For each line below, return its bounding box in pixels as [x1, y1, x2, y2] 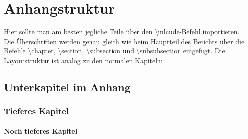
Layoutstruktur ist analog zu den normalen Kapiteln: [4, 55, 163, 65]
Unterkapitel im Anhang [4, 79, 131, 94]
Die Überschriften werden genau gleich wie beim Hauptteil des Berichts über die [4, 36, 245, 46]
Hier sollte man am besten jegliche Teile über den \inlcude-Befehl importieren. [4, 26, 240, 37]
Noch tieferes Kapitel [4, 125, 78, 136]
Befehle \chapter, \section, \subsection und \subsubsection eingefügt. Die [4, 46, 225, 56]
